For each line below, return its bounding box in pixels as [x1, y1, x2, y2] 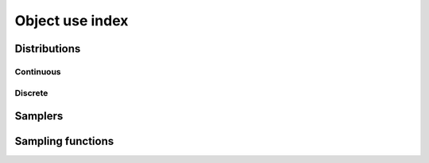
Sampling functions [14, 135, 114, 148]
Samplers [14, 109, 64, 123]
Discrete [14, 87, 48, 98]
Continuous [14, 66, 61, 77]
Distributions [14, 42, 81, 55]
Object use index [14, 12, 129, 29]
